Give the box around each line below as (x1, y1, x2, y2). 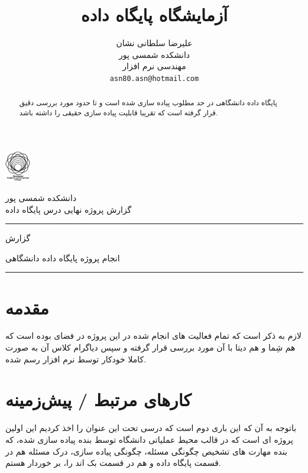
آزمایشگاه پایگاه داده (81, 2, 228, 27)
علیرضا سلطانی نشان (116, 37, 193, 49)
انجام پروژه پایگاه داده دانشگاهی (5, 251, 120, 264)
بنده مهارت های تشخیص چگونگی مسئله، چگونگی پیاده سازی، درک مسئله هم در (5, 445, 287, 457)
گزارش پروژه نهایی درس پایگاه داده (5, 203, 132, 215)
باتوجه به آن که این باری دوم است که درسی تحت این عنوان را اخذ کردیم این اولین (5, 422, 297, 434)
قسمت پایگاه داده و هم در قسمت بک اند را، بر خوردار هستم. (5, 456, 221, 469)
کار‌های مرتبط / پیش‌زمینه (5, 387, 192, 412)
